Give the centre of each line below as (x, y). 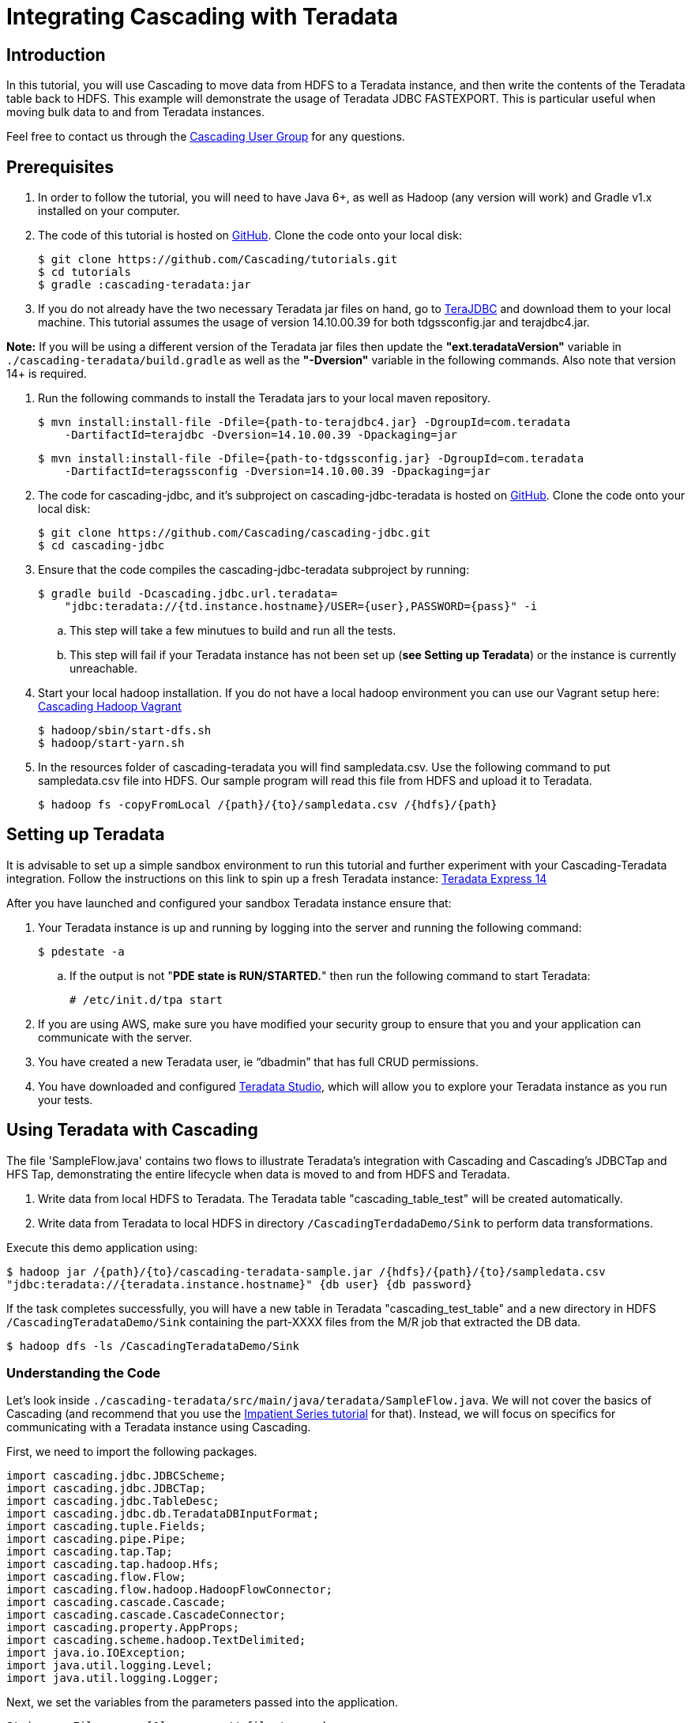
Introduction (56, 55)
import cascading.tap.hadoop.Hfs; (113, 1565)
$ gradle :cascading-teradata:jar (145, 285)
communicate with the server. (115, 1037)
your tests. (66, 1099)
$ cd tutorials (85, 272)
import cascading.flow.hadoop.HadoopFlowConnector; (170, 1590)
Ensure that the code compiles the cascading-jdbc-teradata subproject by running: (254, 570)
